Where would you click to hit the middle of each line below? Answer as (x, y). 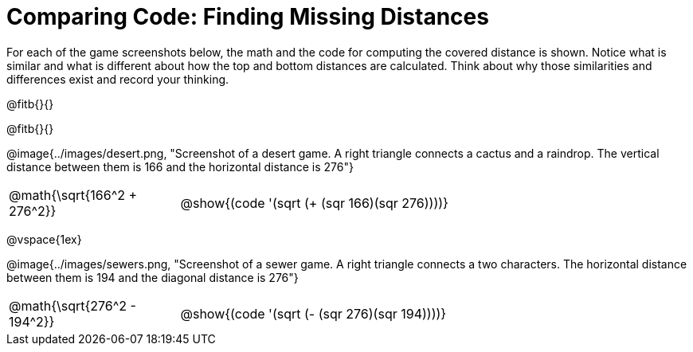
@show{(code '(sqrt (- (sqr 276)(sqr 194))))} (313, 313)
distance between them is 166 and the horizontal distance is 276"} (180, 166)
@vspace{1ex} (44, 239)
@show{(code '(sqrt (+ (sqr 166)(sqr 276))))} (314, 203)
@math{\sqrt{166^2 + (73, 195)
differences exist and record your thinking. (118, 79)
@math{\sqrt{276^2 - (72, 305)
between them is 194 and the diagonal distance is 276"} (153, 277)
